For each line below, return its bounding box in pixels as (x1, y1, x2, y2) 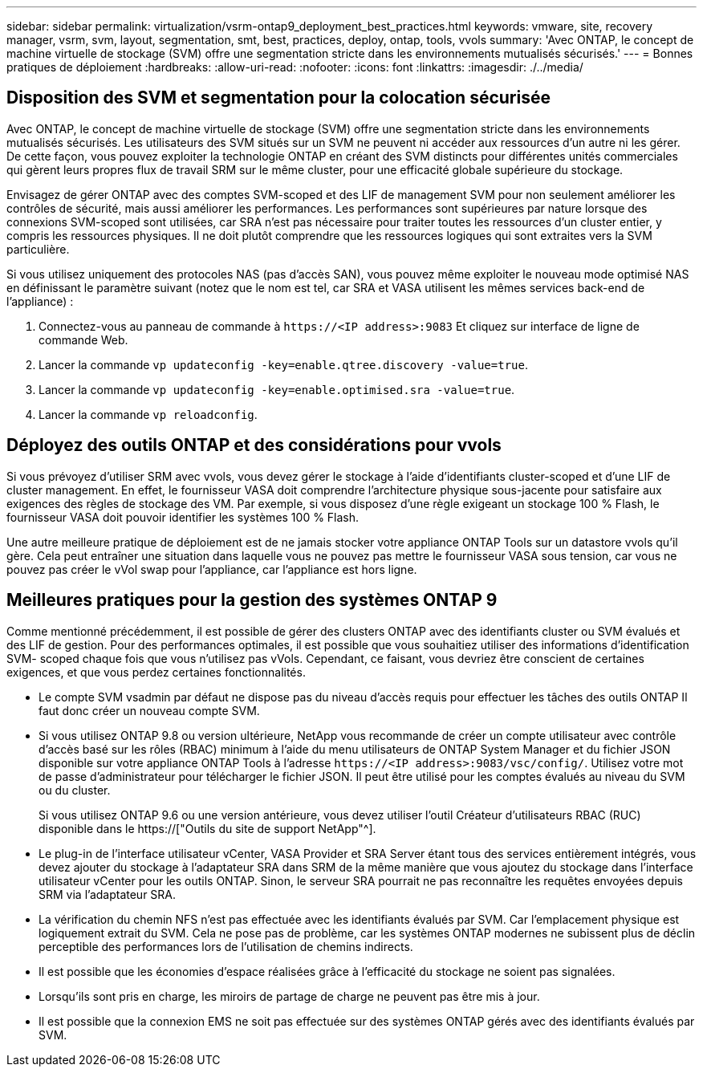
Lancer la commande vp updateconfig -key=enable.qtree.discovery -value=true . (39, 357, 528, 372)
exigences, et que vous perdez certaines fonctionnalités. (6, 665, 306, 679)
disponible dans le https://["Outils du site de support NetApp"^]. (39, 821, 376, 835)
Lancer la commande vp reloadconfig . (39, 407, 258, 421)
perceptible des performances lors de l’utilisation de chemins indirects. (39, 939, 413, 953)
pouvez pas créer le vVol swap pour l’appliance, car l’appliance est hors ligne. (6, 562, 417, 576)
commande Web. (39, 332, 128, 347)
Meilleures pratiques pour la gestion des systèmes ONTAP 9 (6, 590, 498, 611)
